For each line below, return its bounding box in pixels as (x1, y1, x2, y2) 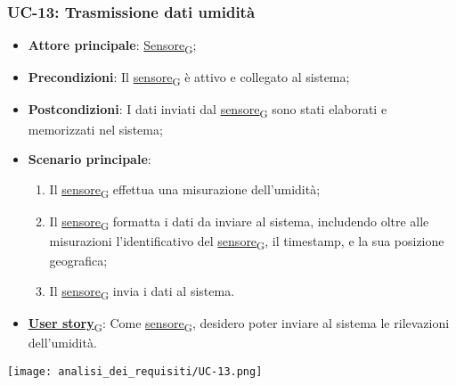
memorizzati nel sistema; (28, 119, 163, 138)
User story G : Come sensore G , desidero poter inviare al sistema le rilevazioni (28, 313, 450, 334)
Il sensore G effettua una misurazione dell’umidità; (49, 179, 321, 201)
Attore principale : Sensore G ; (28, 36, 197, 57)
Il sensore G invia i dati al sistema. (49, 281, 235, 302)
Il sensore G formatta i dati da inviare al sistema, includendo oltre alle (49, 211, 429, 233)
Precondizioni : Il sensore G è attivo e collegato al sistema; (28, 68, 350, 89)
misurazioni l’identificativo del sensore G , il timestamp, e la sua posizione (49, 232, 444, 252)
